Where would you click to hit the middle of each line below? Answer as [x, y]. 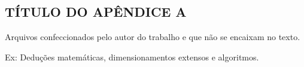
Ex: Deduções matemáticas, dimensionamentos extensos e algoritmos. [132, 57]
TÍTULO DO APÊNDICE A [96, 12]
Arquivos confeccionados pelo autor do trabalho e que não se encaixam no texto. [153, 37]
